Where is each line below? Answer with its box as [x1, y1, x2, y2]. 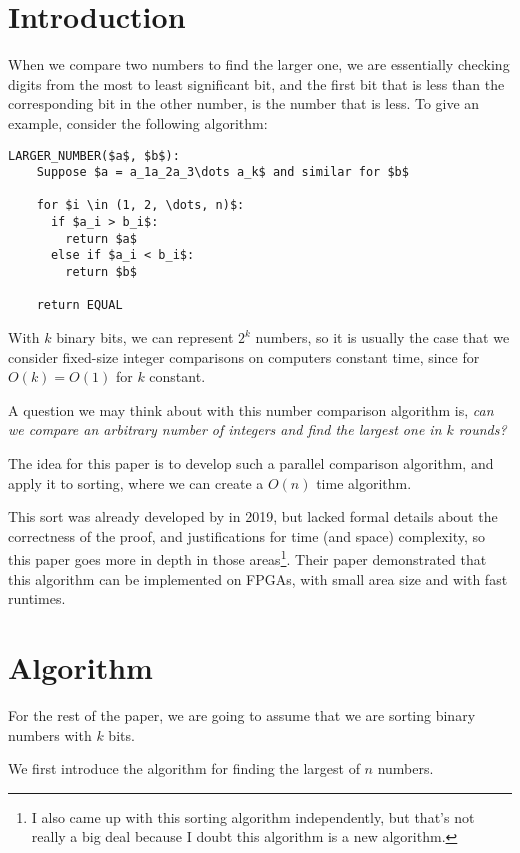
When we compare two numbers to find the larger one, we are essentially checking [8, 54, 510, 75]
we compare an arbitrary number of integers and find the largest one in [8, 419, 442, 440]
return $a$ [65, 231, 137, 246]
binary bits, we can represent [56, 327, 234, 348]
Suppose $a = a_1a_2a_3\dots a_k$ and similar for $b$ [36, 165, 409, 180]
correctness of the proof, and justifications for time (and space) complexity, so [8, 525, 486, 546]
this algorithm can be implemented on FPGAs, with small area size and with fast [8, 568, 508, 589]
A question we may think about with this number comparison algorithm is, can [8, 399, 494, 420]
